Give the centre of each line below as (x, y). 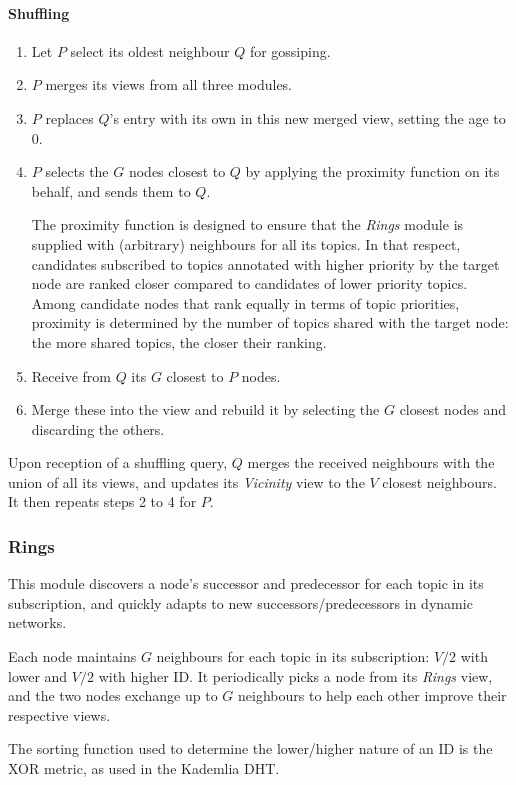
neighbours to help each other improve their (372, 695)
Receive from (71, 375)
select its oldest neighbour (150, 50)
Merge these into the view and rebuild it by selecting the (205, 409)
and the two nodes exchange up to (113, 695)
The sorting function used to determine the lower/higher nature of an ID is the (250, 748)
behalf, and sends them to (111, 190)
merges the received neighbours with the (371, 462)
